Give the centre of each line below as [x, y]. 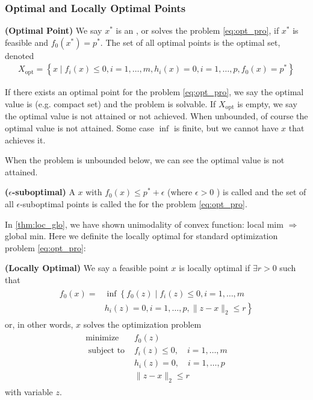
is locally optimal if [215, 268]
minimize [102, 338]
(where [180, 192]
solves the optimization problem [142, 324]
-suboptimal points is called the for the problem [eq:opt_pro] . [134, 204]
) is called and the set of [261, 192]
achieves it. [25, 139]
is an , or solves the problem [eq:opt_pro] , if [197, 30]
